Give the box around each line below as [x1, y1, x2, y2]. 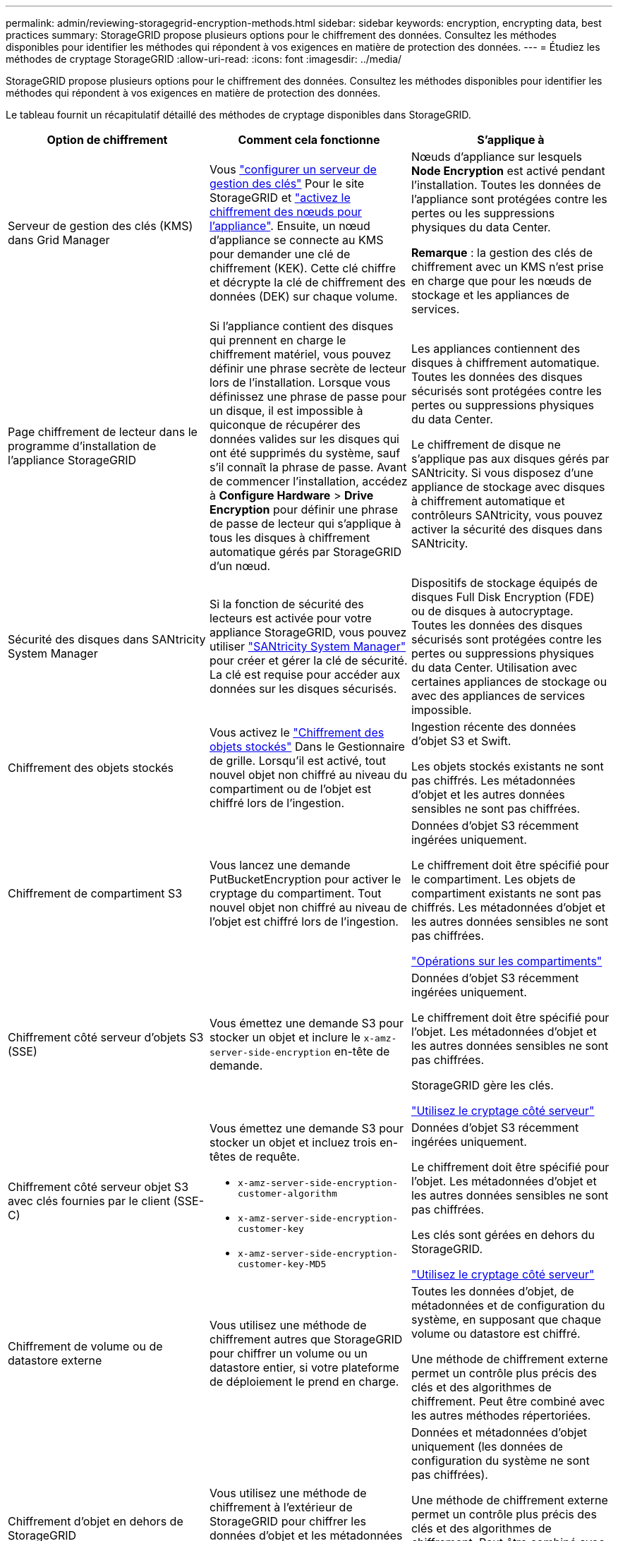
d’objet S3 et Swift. [411, 734, 511, 748]
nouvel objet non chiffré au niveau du [209, 768, 408, 782]
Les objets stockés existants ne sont [411, 759, 604, 773]
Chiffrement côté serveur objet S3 [8, 1180, 189, 1194]
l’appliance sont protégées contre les [411, 192, 607, 206]
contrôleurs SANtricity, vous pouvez [411, 508, 603, 522]
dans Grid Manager [8, 233, 110, 247]
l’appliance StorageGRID [8, 453, 137, 467]
